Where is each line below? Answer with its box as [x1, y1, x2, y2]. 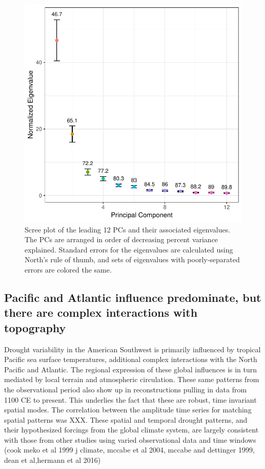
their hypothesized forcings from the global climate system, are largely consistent [4, 424, 259, 435]
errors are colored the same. [25, 264, 112, 275]
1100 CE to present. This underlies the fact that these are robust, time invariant [4, 394, 257, 405]
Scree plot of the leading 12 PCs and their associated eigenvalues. [25, 224, 231, 234]
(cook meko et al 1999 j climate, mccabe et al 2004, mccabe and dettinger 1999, [4, 444, 255, 455]
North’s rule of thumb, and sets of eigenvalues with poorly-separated [25, 254, 240, 265]
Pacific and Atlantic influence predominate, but [4, 289, 261, 305]
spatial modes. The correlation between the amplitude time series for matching [4, 404, 252, 415]
